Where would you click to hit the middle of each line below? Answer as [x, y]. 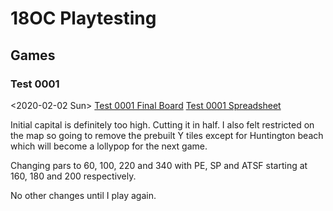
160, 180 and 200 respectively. [73, 176]
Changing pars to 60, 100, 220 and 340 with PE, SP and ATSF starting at [159, 165]
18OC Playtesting [83, 18]
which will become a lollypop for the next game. [109, 146]
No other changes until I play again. [83, 195]
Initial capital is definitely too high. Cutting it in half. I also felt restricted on [162, 124]
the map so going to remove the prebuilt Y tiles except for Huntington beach [167, 135]
